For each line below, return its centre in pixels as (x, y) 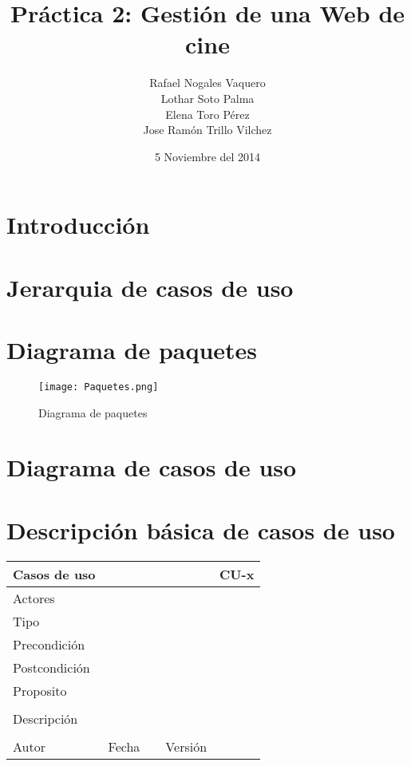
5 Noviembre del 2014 (207, 156)
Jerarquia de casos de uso (150, 287)
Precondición (49, 644)
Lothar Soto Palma (207, 98)
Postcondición (51, 667)
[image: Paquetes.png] (99, 387)
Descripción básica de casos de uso (201, 529)
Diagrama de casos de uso (152, 467)
